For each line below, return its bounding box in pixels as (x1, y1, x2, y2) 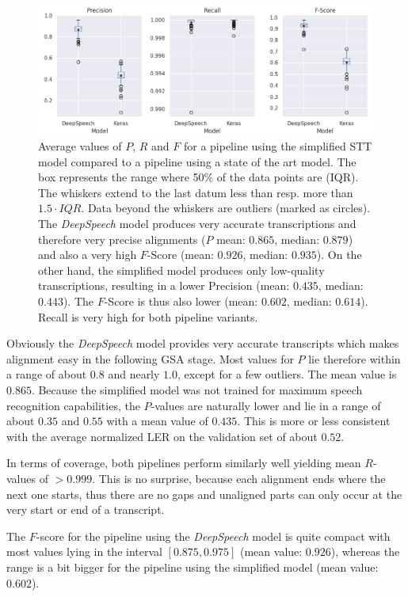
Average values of (38, 138, 122, 154)
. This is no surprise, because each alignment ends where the (92, 470, 386, 486)
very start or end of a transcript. (6, 501, 165, 518)
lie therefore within (308, 350, 401, 367)
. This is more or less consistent (237, 413, 391, 429)
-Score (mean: (147, 246, 214, 263)
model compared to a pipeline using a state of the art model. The (38, 153, 357, 169)
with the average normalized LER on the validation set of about (6, 428, 318, 444)
